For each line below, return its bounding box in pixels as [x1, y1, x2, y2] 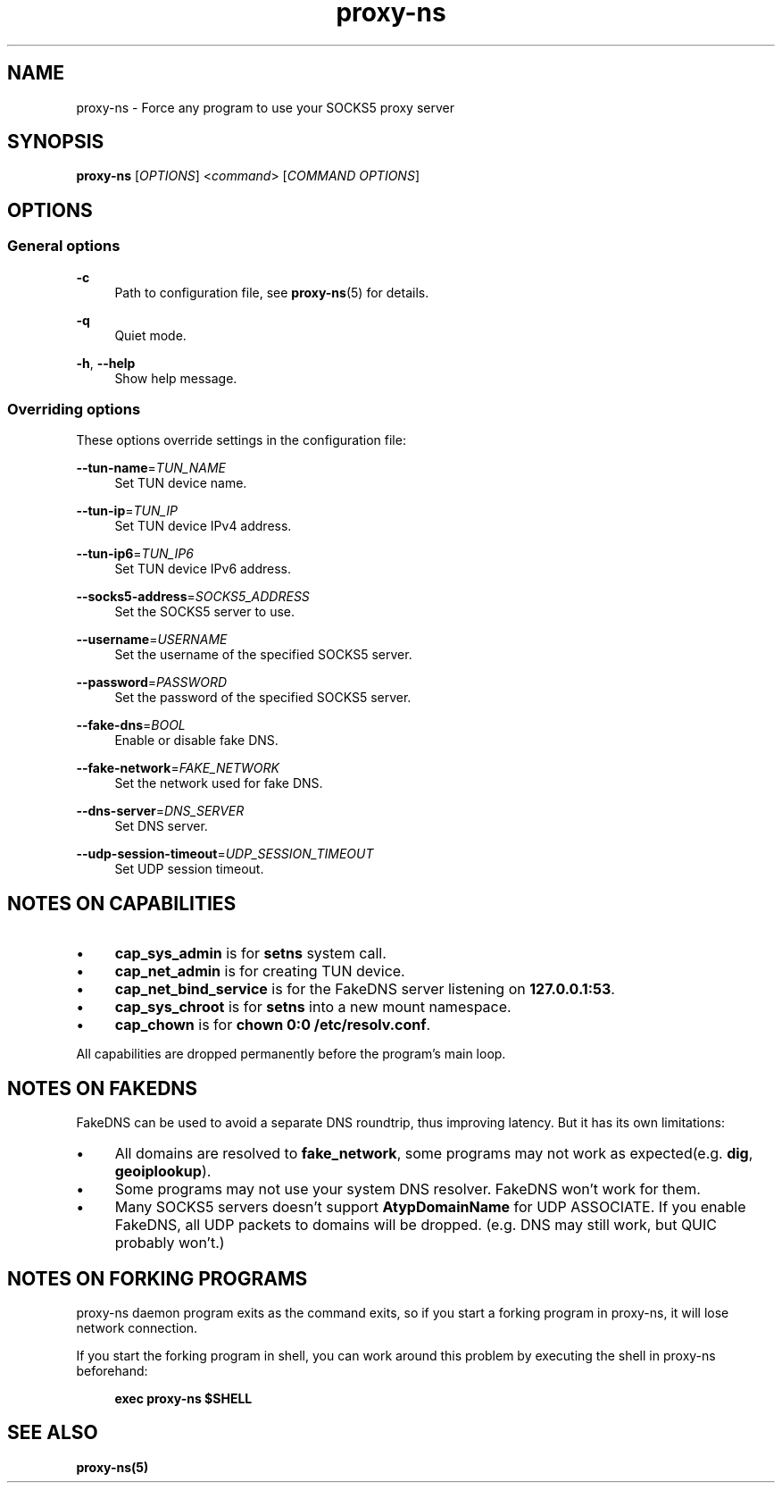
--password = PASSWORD [76, 674, 228, 691]
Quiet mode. [114, 327, 187, 343]
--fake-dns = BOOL [76, 717, 186, 733]
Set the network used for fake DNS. [114, 775, 323, 791]
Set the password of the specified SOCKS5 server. [114, 690, 412, 706]
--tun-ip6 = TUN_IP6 [76, 546, 194, 562]
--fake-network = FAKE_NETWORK [76, 760, 279, 776]
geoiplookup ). [114, 1162, 212, 1181]
